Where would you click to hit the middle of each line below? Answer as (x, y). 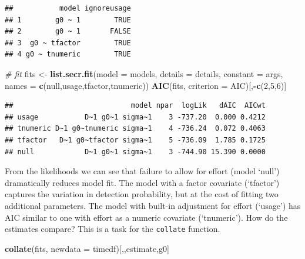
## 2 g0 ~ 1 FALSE (68, 31)
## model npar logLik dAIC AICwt (135, 106)
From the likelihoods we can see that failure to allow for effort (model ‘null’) (142, 171)
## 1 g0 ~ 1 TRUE (68, 20)
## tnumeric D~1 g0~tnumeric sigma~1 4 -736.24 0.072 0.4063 (135, 129)
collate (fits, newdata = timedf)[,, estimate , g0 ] (87, 248)
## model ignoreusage (68, 8)
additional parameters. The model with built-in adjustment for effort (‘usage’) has (153, 205)
